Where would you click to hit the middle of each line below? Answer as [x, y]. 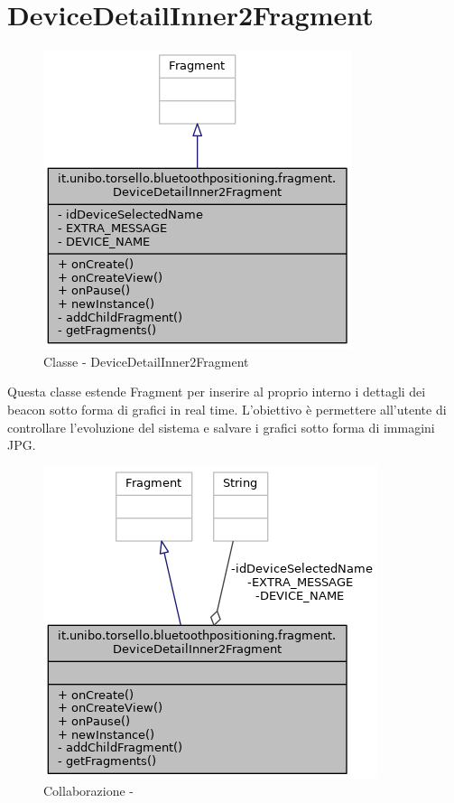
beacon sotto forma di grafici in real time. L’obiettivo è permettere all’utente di [227, 409]
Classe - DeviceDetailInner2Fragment [146, 361]
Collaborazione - [88, 791]
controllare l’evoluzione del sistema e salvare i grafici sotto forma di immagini [221, 427]
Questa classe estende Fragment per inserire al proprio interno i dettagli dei [217, 392]
